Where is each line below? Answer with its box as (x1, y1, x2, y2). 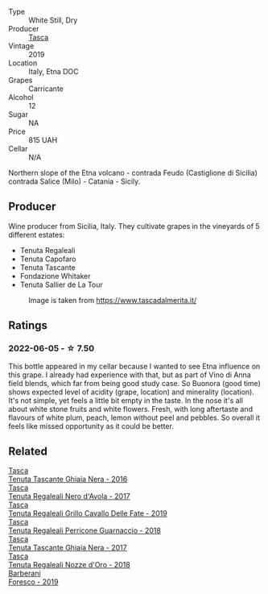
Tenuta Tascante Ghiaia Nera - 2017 (8, 543, 127, 553)
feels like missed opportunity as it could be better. (8, 421, 175, 430)
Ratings (8, 318, 48, 333)
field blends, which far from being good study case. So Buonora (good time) (8, 378, 262, 388)
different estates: (8, 230, 65, 239)
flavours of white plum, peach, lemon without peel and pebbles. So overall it (8, 413, 260, 422)
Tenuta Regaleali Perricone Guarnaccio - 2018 (8, 525, 161, 535)
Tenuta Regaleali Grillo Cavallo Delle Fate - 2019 (8, 509, 167, 518)
